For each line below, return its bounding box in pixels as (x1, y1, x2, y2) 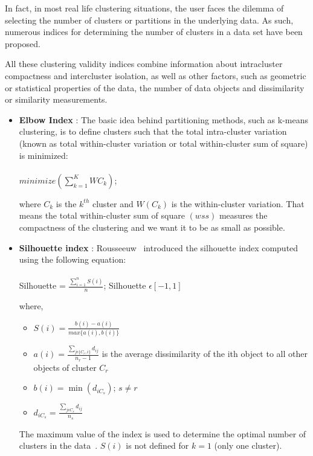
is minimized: (19, 149, 68, 161)
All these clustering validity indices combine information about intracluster (5, 57, 283, 70)
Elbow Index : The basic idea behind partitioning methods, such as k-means (19, 113, 309, 126)
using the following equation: (19, 253, 126, 266)
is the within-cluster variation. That (171, 197, 305, 210)
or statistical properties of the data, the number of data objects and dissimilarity (5, 81, 305, 94)
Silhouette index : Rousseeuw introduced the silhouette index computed (19, 241, 298, 254)
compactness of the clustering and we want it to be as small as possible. (19, 220, 285, 233)
